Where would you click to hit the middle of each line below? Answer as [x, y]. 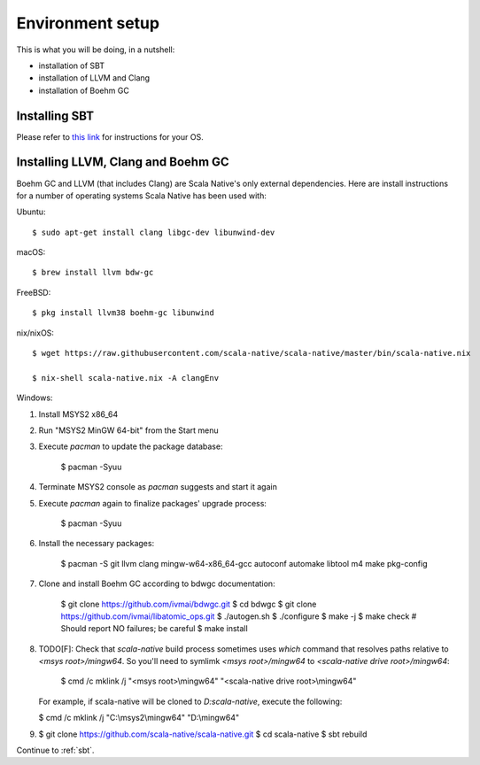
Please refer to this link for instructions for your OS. [110, 136]
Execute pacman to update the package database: [131, 446]
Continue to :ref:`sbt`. [55, 750]
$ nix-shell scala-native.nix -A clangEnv [126, 378]
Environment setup [88, 23]
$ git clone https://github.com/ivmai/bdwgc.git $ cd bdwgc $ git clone [189, 604]
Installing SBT [55, 116]
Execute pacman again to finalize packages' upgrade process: [153, 503]
